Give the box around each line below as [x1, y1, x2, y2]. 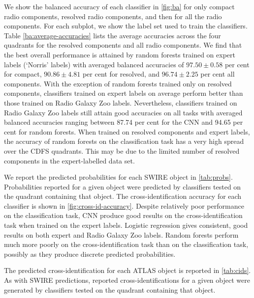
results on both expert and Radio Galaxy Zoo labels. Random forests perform [4, 229, 239, 240]
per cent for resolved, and [82, 69, 160, 79]
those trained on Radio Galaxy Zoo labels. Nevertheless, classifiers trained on [4, 97, 237, 108]
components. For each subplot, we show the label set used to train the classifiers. [4, 21, 248, 31]
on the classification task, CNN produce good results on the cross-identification [4, 210, 243, 220]
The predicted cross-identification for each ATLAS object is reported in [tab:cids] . [4, 265, 251, 275]
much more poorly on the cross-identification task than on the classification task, [4, 239, 249, 249]
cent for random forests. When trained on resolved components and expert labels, [4, 126, 250, 136]
